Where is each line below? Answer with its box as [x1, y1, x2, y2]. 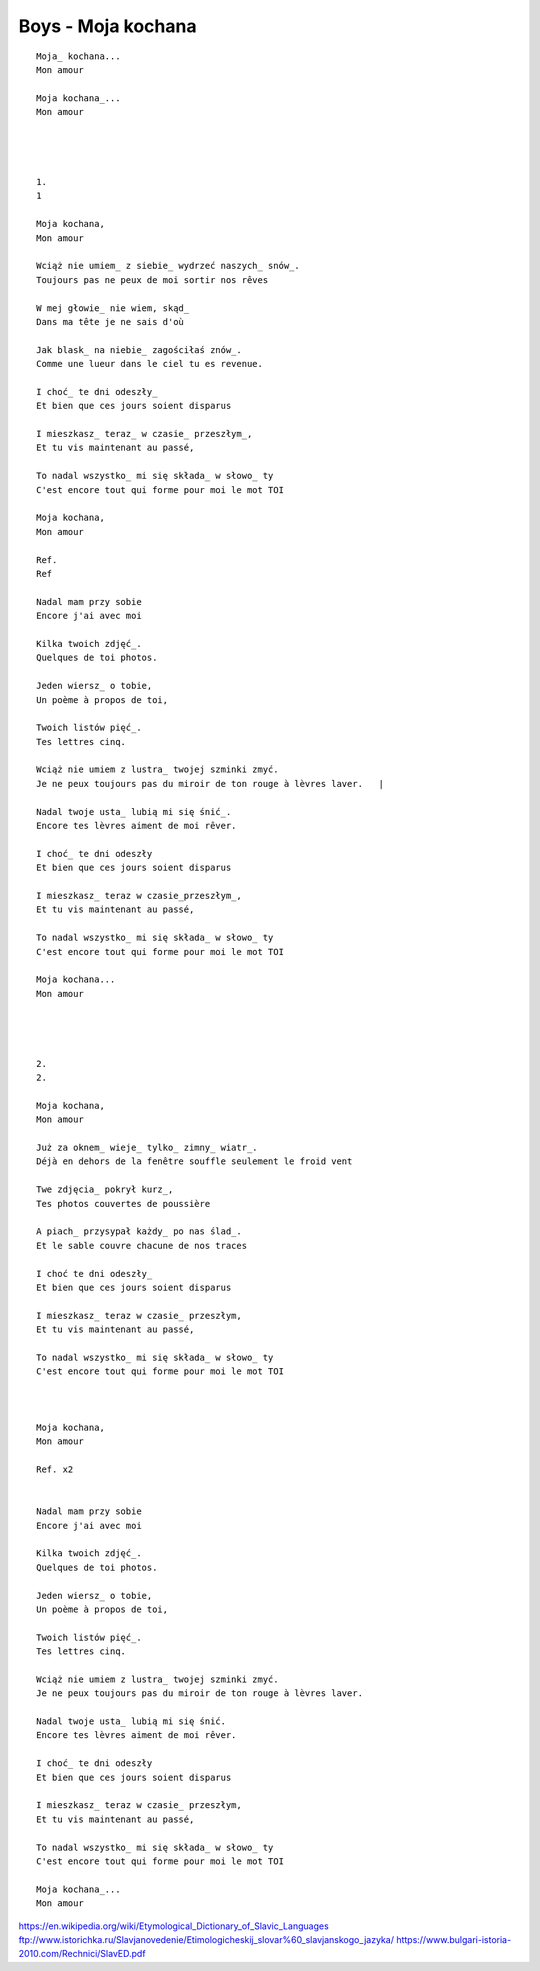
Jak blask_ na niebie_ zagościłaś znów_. [36, 344, 242, 355]
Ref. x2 [36, 1464, 74, 1475]
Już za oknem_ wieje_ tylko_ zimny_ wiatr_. [36, 1142, 259, 1154]
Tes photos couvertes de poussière [36, 1198, 211, 1209]
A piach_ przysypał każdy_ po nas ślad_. [36, 1226, 242, 1237]
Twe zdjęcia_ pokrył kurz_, [36, 1184, 174, 1195]
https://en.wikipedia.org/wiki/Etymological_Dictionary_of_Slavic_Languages [18, 1920, 329, 1932]
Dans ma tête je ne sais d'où [36, 316, 185, 327]
